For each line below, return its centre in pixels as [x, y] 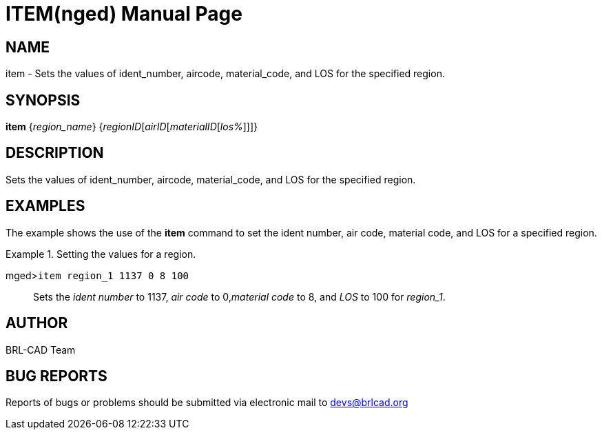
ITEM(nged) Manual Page [124, 14]
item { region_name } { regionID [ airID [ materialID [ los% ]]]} [132, 127]
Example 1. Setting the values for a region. [101, 254]
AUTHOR [37, 323]
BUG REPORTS [56, 376]
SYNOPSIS [43, 100]
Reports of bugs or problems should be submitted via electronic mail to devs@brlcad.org [207, 403]
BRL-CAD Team [41, 350]
